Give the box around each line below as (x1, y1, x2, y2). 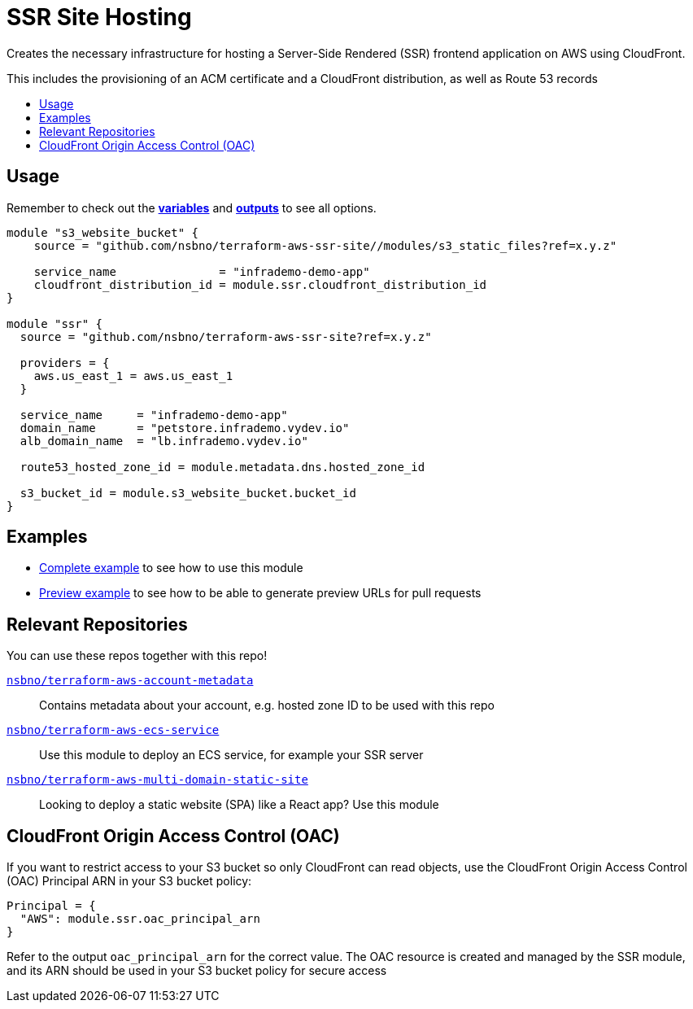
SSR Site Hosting (7, 3, 192, 31)
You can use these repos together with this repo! (7, 649, 268, 663)
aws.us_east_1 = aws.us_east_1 (33, 369, 233, 382)
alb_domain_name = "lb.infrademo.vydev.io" (20, 434, 308, 448)
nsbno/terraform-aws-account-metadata (7, 674, 254, 688)
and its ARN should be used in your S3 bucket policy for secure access (7, 963, 387, 978)
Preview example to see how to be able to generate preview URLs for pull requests (39, 586, 482, 601)
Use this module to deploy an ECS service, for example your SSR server (39, 748, 424, 762)
